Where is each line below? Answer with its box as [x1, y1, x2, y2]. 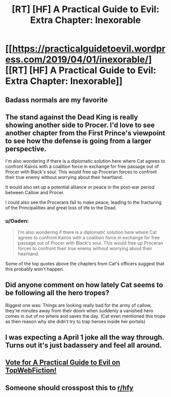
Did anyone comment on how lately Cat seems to [5, 281, 163, 289]
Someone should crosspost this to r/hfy [5, 383, 134, 392]
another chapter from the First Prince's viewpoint [5, 129, 165, 137]
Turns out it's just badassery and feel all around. [5, 341, 162, 349]
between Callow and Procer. [5, 190, 65, 196]
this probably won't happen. [5, 266, 65, 272]
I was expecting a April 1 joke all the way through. [5, 333, 164, 342]
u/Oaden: [5, 218, 29, 225]
